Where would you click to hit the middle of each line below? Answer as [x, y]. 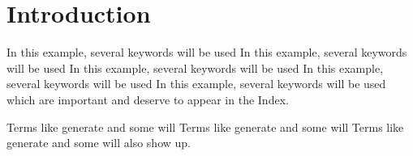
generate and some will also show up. [99, 143]
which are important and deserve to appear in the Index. [148, 99]
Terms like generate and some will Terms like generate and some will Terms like [205, 126]
